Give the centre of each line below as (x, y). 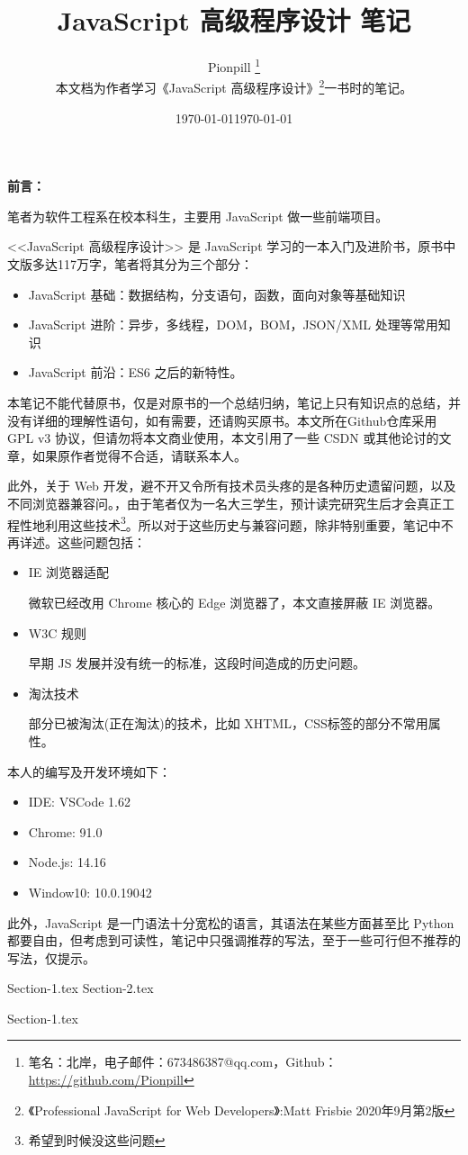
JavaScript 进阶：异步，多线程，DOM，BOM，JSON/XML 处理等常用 (233, 325)
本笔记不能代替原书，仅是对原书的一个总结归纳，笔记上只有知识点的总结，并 (234, 402)
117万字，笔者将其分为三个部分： (155, 264)
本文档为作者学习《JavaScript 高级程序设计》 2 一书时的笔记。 (234, 86)
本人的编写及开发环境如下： (89, 771)
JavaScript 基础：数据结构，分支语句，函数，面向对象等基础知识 (217, 294)
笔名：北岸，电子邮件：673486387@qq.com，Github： (183, 1062)
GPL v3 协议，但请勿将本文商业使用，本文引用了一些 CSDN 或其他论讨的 (223, 438)
